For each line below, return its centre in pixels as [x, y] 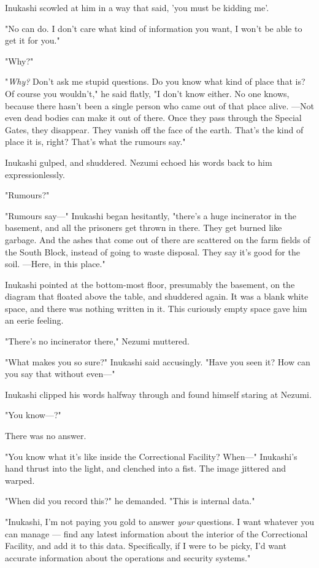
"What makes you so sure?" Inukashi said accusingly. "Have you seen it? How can [158, 361]
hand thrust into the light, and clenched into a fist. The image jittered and [145, 468]
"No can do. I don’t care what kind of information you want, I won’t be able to [154, 28]
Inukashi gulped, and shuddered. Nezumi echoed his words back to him [139, 162]
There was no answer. [46, 436]
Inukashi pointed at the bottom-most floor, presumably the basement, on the [150, 284]
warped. [20, 480]
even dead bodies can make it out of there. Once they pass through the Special [153, 118]
